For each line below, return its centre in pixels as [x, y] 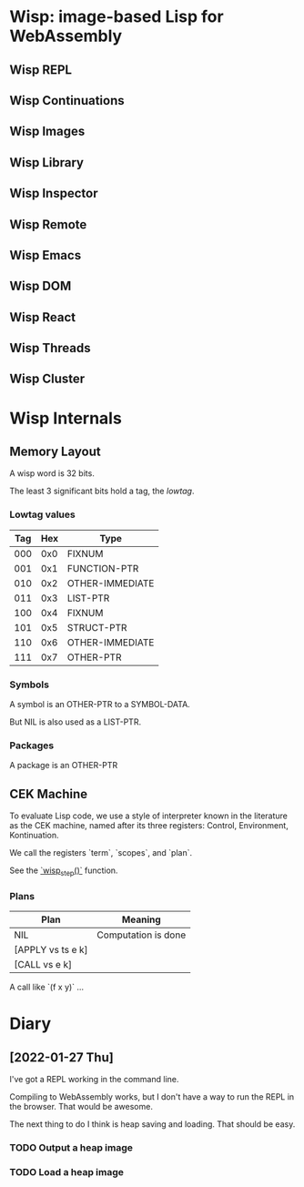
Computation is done [142, 935]
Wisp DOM [41, 286]
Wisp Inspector [54, 193]
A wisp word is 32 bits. [52, 473]
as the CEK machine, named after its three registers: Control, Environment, [149, 826]
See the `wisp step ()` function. [64, 871]
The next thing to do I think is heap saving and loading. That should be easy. [152, 1124]
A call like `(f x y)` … [47, 987]
